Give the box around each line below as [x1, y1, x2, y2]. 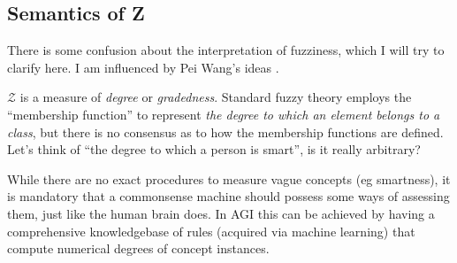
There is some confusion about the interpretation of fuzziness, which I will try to [7, 41, 445, 59]
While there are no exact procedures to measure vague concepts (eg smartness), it [7, 169, 451, 188]
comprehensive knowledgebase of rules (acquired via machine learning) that [7, 221, 415, 240]
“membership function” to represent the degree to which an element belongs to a [7, 104, 440, 123]
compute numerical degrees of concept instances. [7, 239, 270, 258]
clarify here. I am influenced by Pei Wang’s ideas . [7, 58, 279, 76]
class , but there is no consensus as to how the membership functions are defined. [7, 122, 444, 141]
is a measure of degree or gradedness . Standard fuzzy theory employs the [19, 88, 412, 106]
